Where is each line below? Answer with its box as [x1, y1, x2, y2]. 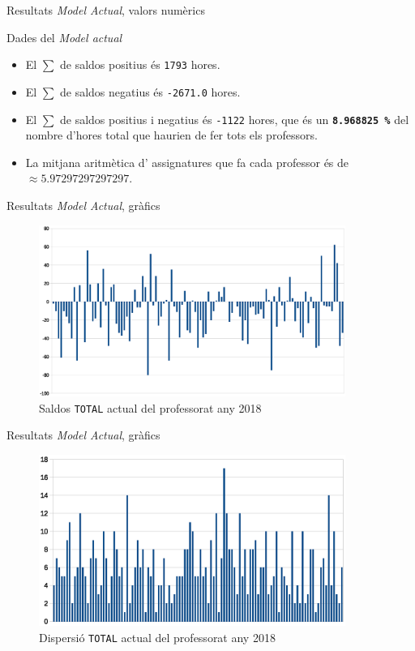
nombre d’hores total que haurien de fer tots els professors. [25, 126, 318, 143]
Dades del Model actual [6, 28, 122, 45]
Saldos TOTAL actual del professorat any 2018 [39, 399, 262, 416]
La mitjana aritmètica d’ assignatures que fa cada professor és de [25, 153, 349, 170]
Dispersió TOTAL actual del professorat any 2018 [39, 628, 276, 645]
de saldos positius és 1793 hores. [60, 56, 220, 73]
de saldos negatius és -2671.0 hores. [60, 83, 241, 100]
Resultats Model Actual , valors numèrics [6, 2, 205, 18]
